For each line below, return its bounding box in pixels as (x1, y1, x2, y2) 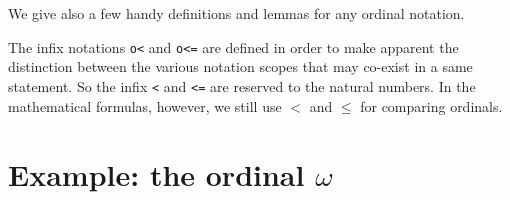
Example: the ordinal (8, 154, 305, 195)
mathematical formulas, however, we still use (8, 95, 282, 116)
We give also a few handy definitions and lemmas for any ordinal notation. (8, 3, 465, 23)
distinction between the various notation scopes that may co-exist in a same (8, 56, 473, 77)
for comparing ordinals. (360, 95, 503, 116)
